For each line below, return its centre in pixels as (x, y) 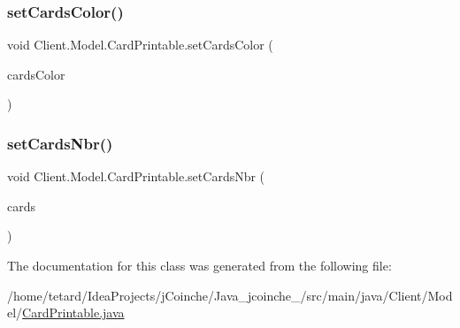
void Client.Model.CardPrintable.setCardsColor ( (140, 45)
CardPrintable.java (73, 313)
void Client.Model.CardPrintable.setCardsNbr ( (136, 176)
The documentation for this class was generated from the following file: (199, 265)
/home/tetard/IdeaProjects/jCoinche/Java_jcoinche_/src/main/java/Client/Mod (230, 295)
